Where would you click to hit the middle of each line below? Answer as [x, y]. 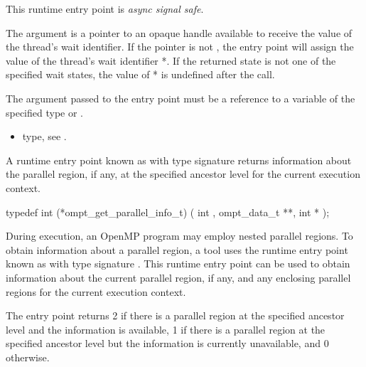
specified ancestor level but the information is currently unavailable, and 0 [167, 343]
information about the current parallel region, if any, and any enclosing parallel [178, 277]
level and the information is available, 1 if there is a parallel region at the [166, 329]
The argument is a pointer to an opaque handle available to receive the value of [179, 32]
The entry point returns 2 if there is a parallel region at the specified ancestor [175, 315]
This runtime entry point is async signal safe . [105, 9]
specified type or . [45, 112]
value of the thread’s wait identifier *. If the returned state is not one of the [171, 60]
